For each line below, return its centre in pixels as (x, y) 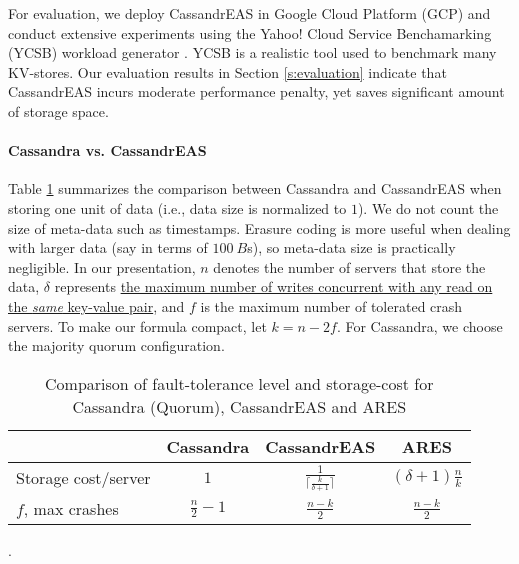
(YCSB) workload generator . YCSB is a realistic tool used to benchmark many (252, 52)
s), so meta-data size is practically (351, 247)
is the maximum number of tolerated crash (331, 305)
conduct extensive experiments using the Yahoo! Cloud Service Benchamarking (250, 32)
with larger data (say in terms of (108, 247)
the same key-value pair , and (96, 305)
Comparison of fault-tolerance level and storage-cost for (239, 383)
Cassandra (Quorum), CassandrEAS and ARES (239, 406)
